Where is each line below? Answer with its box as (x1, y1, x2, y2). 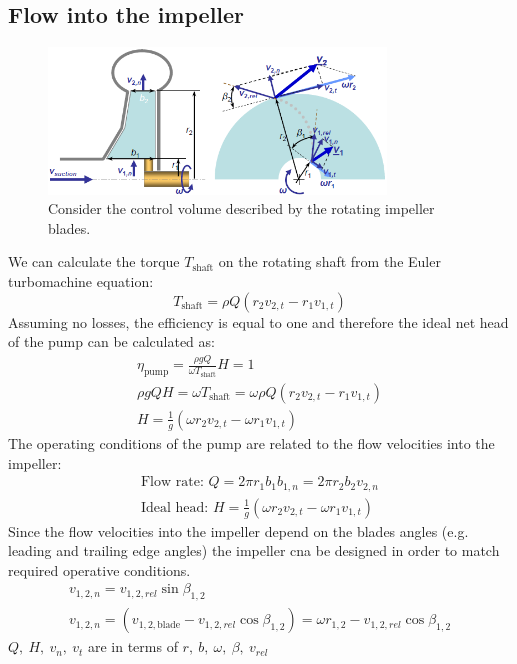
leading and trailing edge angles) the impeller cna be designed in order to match (8, 540, 500, 561)
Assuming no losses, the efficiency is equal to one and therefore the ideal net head (8, 311, 509, 332)
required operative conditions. (8, 559, 191, 580)
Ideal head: (140, 500, 209, 515)
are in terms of (87, 636, 178, 657)
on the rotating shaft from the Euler (218, 251, 441, 272)
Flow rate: (140, 475, 204, 490)
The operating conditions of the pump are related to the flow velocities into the (8, 432, 495, 453)
